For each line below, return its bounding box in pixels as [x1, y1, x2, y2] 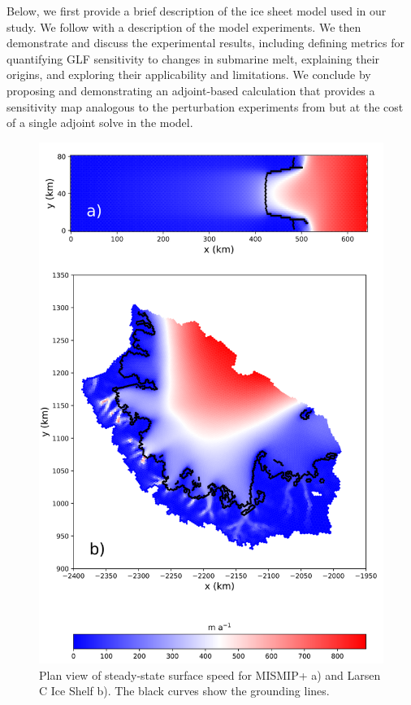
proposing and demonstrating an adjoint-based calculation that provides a [6, 81, 375, 99]
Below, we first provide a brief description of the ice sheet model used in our [6, 2, 387, 19]
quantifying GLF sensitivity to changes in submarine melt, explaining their [6, 50, 380, 67]
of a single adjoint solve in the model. [6, 114, 193, 131]
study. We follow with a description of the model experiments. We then [6, 18, 361, 35]
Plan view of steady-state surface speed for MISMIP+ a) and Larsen [39, 666, 381, 683]
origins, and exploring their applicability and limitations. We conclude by [6, 66, 371, 83]
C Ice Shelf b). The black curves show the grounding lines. [39, 682, 330, 699]
